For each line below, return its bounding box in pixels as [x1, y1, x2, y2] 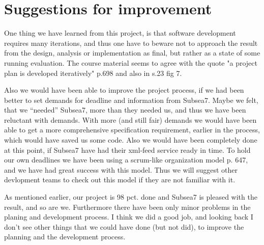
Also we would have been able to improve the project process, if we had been [4, 85, 244, 95]
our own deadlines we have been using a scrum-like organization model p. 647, [4, 154, 248, 165]
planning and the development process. [4, 231, 126, 242]
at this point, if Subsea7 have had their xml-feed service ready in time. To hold [4, 144, 251, 155]
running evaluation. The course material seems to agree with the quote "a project [4, 57, 257, 68]
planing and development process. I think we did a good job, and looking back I [4, 211, 253, 222]
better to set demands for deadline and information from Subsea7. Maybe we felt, [4, 94, 258, 105]
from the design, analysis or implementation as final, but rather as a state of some [4, 47, 260, 58]
